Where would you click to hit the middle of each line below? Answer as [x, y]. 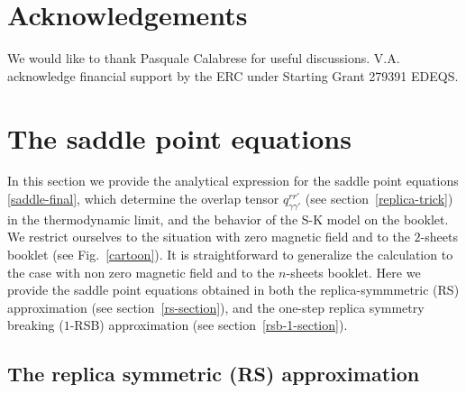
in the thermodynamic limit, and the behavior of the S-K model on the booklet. [228, 219]
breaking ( [36, 325]
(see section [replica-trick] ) [379, 199]
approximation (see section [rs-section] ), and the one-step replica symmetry [216, 307]
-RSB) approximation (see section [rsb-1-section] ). [209, 325]
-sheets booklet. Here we [353, 272]
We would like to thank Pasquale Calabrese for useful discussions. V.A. [204, 58]
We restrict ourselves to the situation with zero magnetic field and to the [209, 237]
